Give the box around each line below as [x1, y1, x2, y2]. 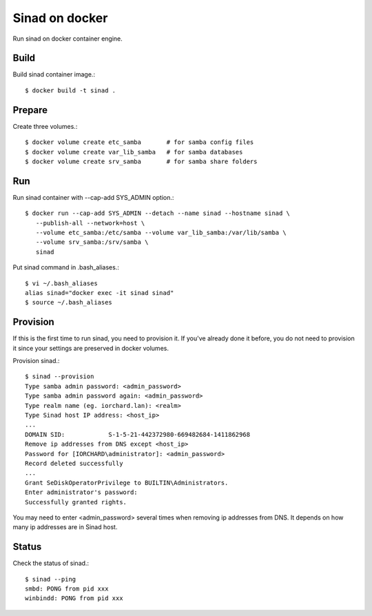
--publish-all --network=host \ [35, 219, 145, 227]
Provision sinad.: [12, 357, 60, 365]
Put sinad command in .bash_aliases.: [12, 263, 120, 271]
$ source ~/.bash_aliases [25, 298, 113, 307]
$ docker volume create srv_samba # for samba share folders [25, 157, 258, 165]
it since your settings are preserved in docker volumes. [12, 344, 169, 352]
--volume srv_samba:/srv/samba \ [35, 238, 149, 246]
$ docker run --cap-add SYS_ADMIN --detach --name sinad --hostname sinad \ [25, 209, 291, 217]
